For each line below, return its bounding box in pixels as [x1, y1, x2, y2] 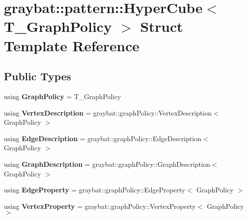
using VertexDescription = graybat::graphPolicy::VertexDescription [4, 107, 212, 117]
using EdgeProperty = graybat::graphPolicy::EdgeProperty [4, 185, 185, 195]
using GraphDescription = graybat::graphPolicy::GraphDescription [4, 159, 210, 169]
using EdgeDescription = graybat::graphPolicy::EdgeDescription [4, 133, 202, 143]
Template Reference [4, 35, 140, 55]
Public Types [4, 69, 72, 84]
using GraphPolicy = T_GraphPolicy [4, 91, 121, 101]
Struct [140, 16, 183, 36]
